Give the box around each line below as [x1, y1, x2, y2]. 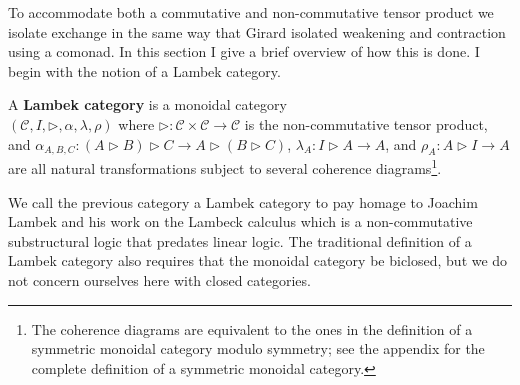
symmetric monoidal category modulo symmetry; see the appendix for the [31, 338, 485, 359]
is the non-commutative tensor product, [244, 113, 488, 134]
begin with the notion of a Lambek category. [8, 60, 281, 81]
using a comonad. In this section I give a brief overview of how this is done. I [8, 41, 480, 62]
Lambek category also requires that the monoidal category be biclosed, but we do [8, 250, 508, 271]
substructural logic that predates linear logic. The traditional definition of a [8, 230, 472, 251]
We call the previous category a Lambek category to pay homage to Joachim [8, 191, 478, 212]
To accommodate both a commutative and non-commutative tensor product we [8, 2, 494, 22]
